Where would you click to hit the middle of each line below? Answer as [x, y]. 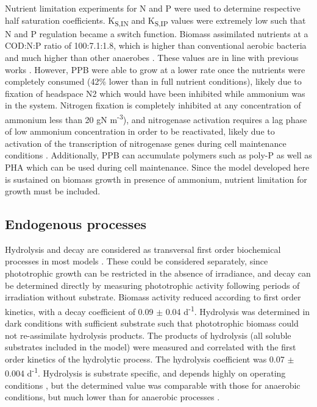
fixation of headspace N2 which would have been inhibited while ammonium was [155, 93]
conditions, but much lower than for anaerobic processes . [112, 397]
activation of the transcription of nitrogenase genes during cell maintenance [146, 143]
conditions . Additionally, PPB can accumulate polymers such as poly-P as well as [158, 155]
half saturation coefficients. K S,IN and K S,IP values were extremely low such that [155, 21]
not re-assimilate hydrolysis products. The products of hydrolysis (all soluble [148, 335]
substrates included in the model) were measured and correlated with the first [151, 347]
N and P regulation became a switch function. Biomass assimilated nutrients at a [157, 33]
